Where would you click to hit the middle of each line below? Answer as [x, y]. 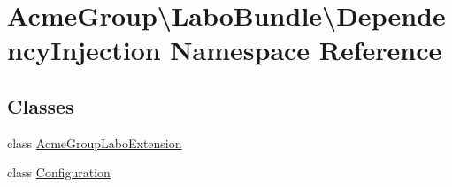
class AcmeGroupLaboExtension [95, 142]
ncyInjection [84, 50]
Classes [41, 105]
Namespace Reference [306, 50]
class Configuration [59, 172]
